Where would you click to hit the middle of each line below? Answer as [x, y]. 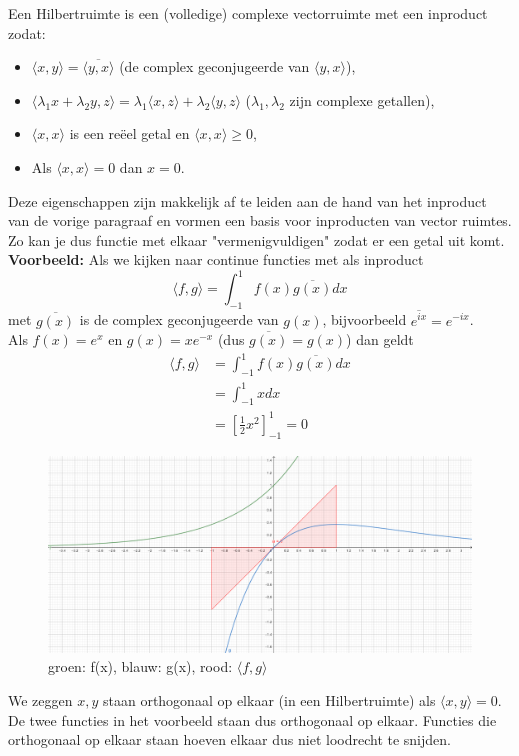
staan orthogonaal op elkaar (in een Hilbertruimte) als [269, 699]
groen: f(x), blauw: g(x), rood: [140, 666]
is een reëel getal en [129, 133]
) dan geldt [380, 339]
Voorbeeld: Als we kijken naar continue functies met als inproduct [216, 259]
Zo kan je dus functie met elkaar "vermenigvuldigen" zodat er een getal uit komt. [256, 239]
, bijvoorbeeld [364, 319]
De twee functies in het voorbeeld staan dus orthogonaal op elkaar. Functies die [252, 719]
